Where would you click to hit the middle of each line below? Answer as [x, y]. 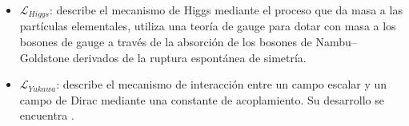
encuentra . [47, 115]
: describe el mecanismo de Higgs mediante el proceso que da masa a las [226, 10]
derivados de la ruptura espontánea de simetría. [190, 57]
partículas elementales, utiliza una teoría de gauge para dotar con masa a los [208, 26]
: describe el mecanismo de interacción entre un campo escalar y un [222, 84]
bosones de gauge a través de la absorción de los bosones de [166, 42]
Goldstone [44, 57]
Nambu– [336, 42]
